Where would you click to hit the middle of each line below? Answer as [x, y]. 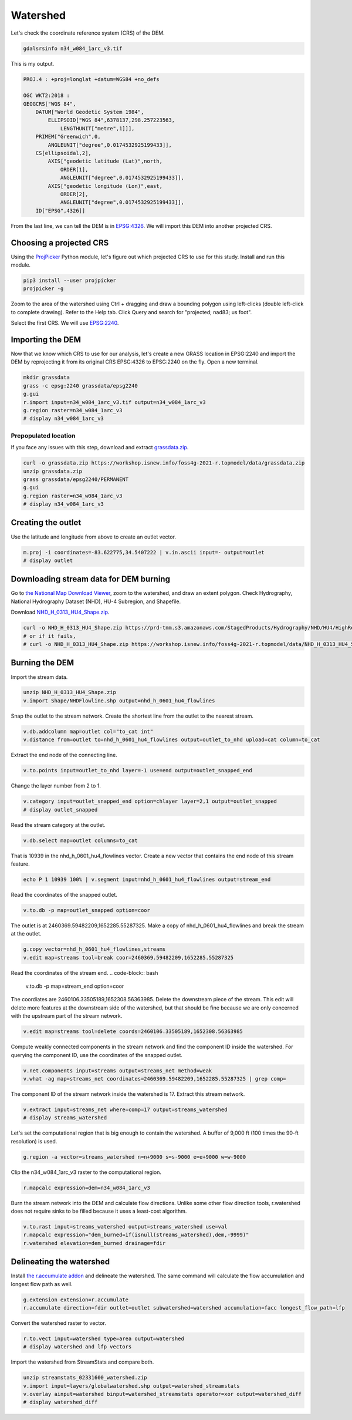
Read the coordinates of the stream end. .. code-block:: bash [84, 973]
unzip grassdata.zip [53, 471]
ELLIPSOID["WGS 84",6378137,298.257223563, [111, 120]
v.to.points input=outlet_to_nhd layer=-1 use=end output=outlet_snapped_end [138, 770]
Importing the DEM [46, 340]
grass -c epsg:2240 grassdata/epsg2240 [80, 386]
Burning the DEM [43, 663]
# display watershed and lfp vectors [77, 1347]
